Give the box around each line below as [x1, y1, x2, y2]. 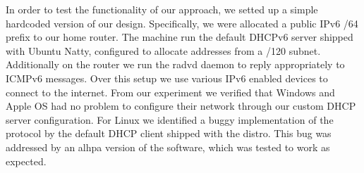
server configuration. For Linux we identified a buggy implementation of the [6, 112, 334, 127]
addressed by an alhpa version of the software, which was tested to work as [6, 139, 330, 154]
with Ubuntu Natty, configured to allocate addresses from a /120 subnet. [6, 43, 321, 58]
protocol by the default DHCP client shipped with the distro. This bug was [6, 126, 332, 141]
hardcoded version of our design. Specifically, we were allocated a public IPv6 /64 [6, 15, 358, 30]
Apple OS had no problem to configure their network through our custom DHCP [6, 98, 356, 113]
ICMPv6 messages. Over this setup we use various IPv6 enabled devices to [6, 70, 328, 85]
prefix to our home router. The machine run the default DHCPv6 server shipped [6, 30, 353, 44]
